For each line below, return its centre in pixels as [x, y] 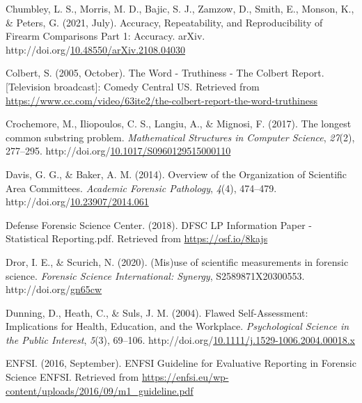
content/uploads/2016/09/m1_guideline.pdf [100, 390]
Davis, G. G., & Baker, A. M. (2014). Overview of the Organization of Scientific [176, 174]
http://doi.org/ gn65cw [54, 289]
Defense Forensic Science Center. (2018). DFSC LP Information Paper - [159, 224]
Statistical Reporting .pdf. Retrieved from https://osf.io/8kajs [137, 238]
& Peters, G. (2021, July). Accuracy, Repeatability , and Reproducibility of [164, 22]
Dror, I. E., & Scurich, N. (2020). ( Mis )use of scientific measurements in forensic [177, 261]
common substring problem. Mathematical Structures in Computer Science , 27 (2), [180, 137]
